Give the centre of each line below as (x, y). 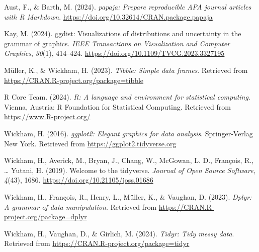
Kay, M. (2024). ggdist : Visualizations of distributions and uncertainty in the (123, 33)
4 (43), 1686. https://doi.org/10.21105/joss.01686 (79, 180)
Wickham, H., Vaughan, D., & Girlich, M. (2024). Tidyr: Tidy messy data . (119, 233)
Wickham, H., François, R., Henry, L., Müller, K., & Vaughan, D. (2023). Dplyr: (128, 196)
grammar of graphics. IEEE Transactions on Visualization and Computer (117, 43)
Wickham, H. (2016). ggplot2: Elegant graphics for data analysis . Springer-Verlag (128, 133)
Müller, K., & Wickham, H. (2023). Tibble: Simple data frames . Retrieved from (126, 70)
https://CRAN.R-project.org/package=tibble (74, 80)
